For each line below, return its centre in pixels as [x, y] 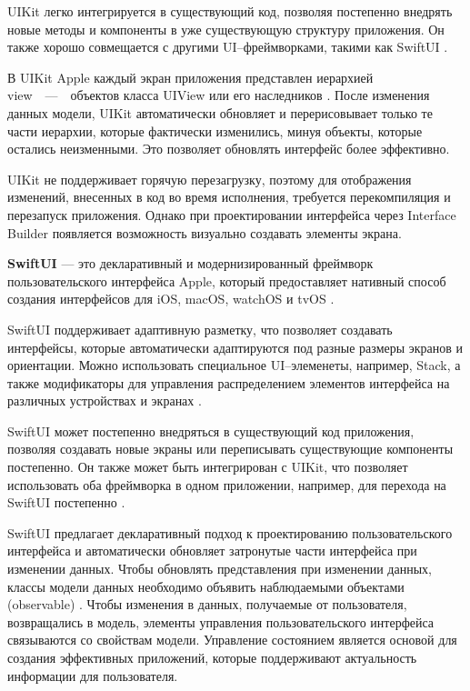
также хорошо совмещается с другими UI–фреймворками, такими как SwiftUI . [228, 47]
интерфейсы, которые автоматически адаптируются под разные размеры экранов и [235, 347]
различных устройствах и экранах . [105, 401]
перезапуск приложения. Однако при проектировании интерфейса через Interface [232, 214]
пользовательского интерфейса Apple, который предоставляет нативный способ [227, 280]
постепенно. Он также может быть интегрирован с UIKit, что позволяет [208, 467]
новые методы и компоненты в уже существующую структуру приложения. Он [226, 29]
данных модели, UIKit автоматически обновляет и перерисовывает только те [220, 112]
